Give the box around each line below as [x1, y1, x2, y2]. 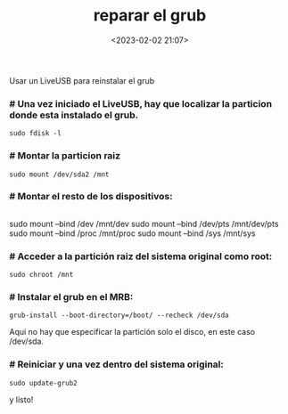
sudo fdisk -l [9, 129, 62, 138]
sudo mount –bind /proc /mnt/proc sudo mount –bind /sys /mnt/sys [9, 228, 256, 239]
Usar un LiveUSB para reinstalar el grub [9, 75, 154, 85]
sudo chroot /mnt [9, 271, 74, 280]
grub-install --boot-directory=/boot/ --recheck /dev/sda [9, 311, 229, 321]
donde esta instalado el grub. [9, 109, 139, 121]
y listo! [9, 394, 34, 405]
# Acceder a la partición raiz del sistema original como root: [9, 250, 273, 263]
